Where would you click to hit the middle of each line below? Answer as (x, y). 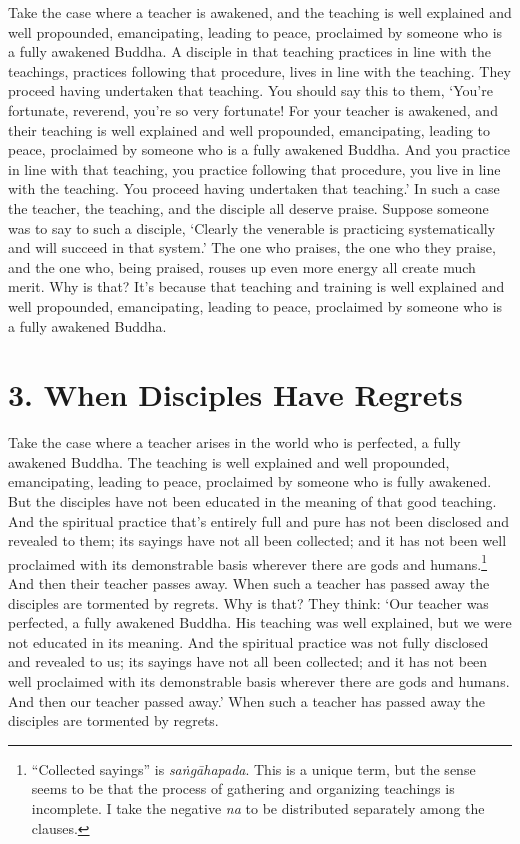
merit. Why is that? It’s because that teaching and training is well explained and (256, 286)
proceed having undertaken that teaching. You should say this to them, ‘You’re (250, 90)
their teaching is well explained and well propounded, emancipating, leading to (249, 129)
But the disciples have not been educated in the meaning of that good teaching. (252, 501)
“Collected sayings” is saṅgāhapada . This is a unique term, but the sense (253, 768)
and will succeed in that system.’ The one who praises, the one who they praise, (252, 247)
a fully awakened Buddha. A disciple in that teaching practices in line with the (250, 51)
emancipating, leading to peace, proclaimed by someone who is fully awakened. (250, 481)
